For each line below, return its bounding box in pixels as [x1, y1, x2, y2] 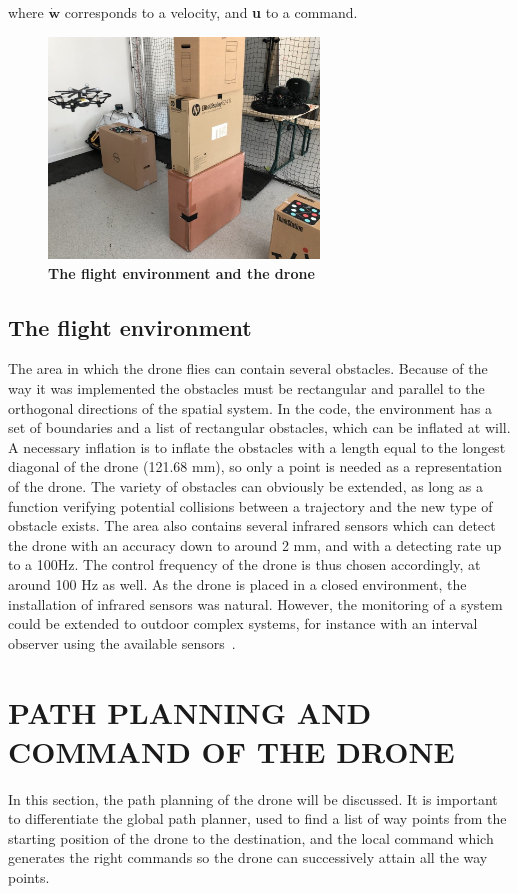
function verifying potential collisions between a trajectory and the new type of [8, 495, 493, 516]
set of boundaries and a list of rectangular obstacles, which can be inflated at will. [8, 417, 511, 438]
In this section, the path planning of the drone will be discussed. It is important [8, 788, 498, 809]
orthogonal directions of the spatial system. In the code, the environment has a [8, 397, 492, 418]
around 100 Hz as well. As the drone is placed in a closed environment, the [8, 573, 467, 594]
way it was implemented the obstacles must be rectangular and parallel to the [8, 378, 485, 398]
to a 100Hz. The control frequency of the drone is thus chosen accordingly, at [8, 554, 481, 575]
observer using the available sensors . [8, 632, 236, 653]
